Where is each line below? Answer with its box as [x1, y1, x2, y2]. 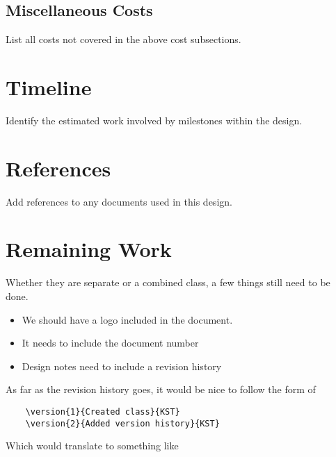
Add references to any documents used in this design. [6, 194, 232, 208]
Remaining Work [6, 235, 172, 263]
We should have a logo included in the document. [22, 312, 233, 326]
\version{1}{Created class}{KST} [25, 406, 180, 417]
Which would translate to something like [6, 438, 179, 453]
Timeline [6, 72, 92, 101]
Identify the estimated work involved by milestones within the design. [6, 113, 303, 127]
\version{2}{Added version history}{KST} [25, 418, 220, 429]
